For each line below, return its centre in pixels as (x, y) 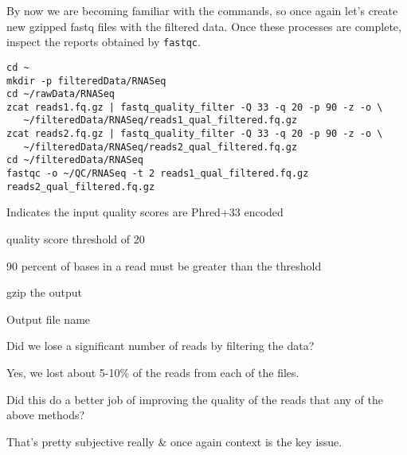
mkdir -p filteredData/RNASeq (86, 81)
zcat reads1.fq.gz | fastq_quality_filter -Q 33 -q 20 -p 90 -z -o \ (195, 107)
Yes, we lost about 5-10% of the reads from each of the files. (153, 372)
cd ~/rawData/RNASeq (61, 94)
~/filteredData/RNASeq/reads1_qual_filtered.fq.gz (160, 121)
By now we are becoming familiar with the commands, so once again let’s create (202, 10)
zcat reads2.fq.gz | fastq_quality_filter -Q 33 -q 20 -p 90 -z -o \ (195, 134)
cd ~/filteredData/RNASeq (75, 160)
